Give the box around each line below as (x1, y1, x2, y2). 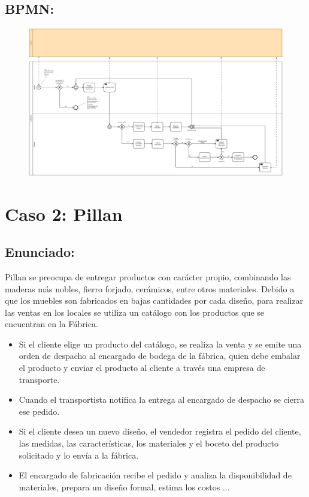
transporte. (19, 373, 60, 385)
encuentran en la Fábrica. (5, 318, 98, 330)
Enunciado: (5, 242, 75, 261)
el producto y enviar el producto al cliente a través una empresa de (19, 361, 265, 374)
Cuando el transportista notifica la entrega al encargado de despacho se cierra (19, 393, 304, 406)
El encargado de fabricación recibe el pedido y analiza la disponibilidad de (19, 469, 292, 481)
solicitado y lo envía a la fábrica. (19, 448, 139, 461)
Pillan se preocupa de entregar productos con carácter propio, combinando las (5, 270, 291, 283)
